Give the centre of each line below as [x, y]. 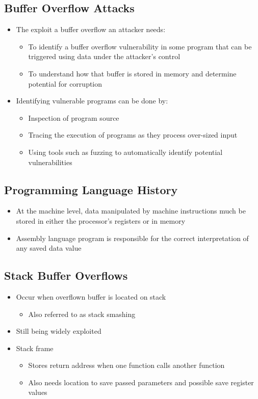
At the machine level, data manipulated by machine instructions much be [131, 211]
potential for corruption [65, 83]
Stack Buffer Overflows [66, 275]
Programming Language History [91, 189]
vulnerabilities [50, 162]
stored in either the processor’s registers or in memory [101, 220]
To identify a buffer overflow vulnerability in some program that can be [140, 46]
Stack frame [35, 348]
